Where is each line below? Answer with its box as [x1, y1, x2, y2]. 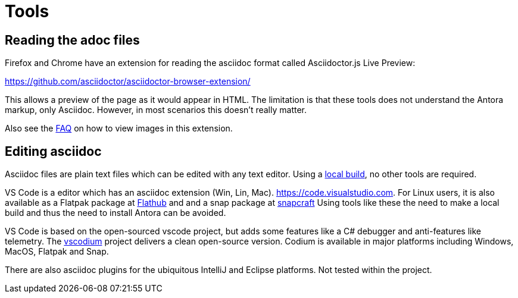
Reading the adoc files [5, 32, 140, 48]
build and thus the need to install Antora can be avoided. [5, 208, 226, 218]
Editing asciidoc [5, 143, 102, 159]
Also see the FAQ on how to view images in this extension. [5, 123, 233, 134]
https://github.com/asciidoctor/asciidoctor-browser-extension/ [5, 76, 251, 87]
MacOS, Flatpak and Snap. [5, 246, 109, 257]
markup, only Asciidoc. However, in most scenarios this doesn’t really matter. [5, 105, 307, 115]
